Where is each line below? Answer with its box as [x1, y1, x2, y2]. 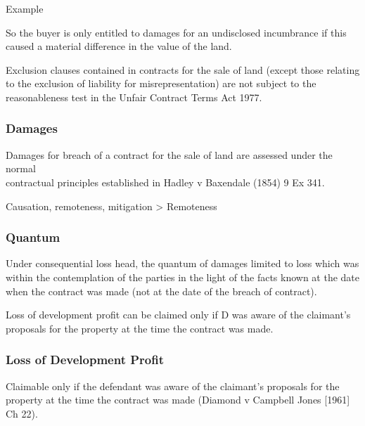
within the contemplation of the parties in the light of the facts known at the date [6, 269, 360, 284]
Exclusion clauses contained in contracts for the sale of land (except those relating [6, 62, 360, 77]
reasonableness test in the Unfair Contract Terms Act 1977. [6, 89, 262, 104]
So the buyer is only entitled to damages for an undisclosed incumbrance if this [6, 25, 347, 39]
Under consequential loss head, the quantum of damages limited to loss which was [6, 256, 359, 271]
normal [6, 161, 36, 176]
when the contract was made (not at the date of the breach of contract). [6, 283, 317, 298]
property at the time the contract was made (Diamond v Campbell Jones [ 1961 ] [6, 392, 350, 407]
